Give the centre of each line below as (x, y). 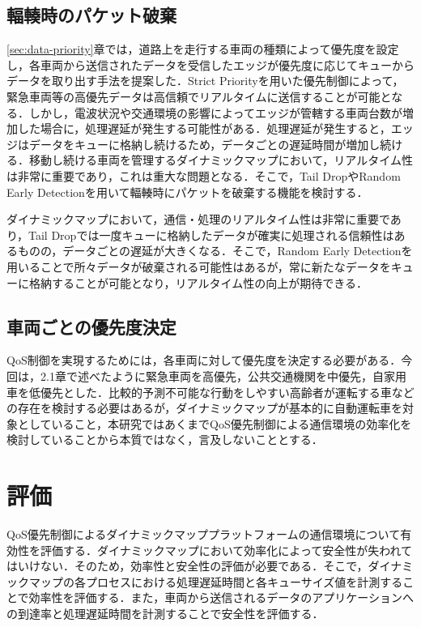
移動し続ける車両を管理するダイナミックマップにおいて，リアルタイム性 (221, 160)
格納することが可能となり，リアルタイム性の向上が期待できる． (198, 282)
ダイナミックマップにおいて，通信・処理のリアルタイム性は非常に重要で (198, 219)
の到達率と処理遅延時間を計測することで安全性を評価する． (165, 613)
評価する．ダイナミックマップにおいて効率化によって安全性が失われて (226, 550)
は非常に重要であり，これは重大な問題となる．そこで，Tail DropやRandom (204, 175)
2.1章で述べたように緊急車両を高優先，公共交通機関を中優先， (206, 375)
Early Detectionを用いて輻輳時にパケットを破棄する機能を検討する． (187, 192)
